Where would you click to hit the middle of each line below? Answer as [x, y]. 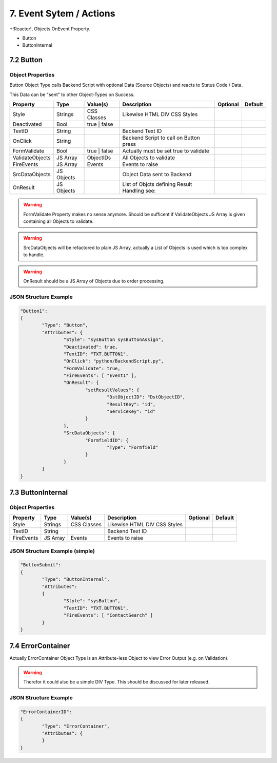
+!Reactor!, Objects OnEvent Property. [50, 29]
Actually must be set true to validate [166, 151]
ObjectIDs [99, 158]
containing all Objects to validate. [58, 221]
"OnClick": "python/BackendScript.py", [114, 361]
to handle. [34, 255]
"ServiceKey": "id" [131, 412]
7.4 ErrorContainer [40, 646]
